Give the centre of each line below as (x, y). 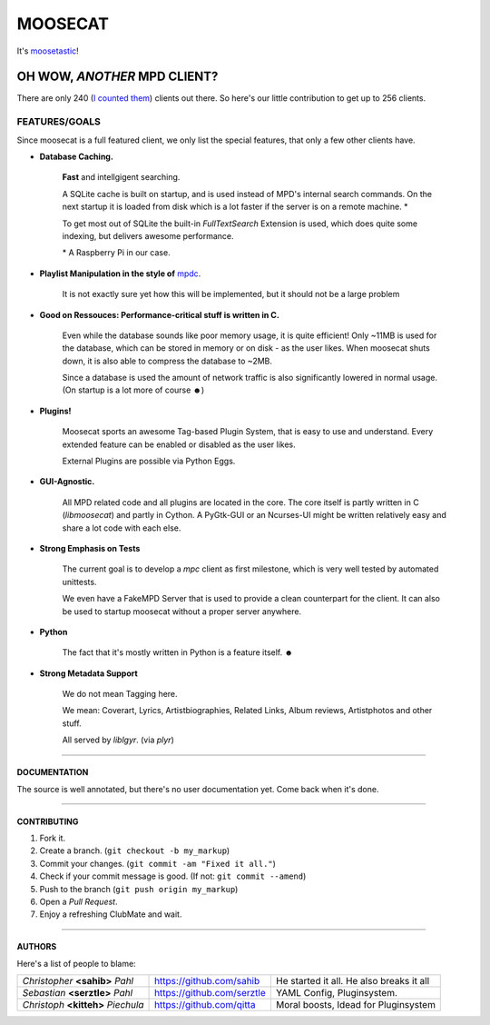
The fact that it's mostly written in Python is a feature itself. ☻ (178, 652)
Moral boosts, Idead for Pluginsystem (355, 1005)
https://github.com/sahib (207, 981)
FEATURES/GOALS (59, 122)
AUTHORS (37, 947)
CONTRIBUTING (48, 821)
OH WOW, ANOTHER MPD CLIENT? (118, 77)
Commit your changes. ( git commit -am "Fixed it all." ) (158, 863)
